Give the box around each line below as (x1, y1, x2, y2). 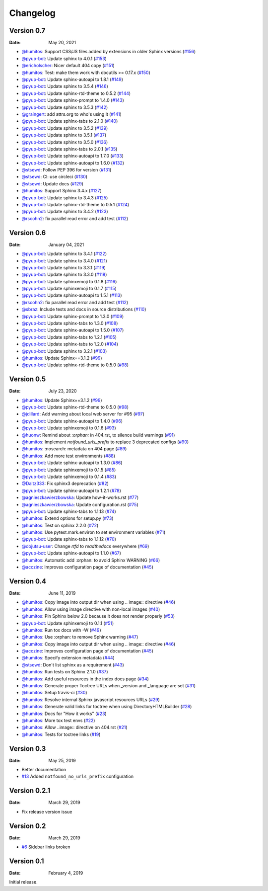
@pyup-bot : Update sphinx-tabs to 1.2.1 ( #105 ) (21, 334, 117, 340)
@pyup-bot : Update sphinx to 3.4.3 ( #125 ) (21, 194, 108, 201)
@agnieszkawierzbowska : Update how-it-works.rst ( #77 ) (21, 494, 139, 500)
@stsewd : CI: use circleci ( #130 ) (21, 174, 88, 180)
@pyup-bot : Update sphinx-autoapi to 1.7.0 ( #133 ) (21, 153, 124, 159)
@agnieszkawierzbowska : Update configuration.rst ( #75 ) (21, 501, 138, 507)
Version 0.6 (9, 229, 46, 237)
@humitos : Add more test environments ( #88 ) (21, 453, 116, 459)
